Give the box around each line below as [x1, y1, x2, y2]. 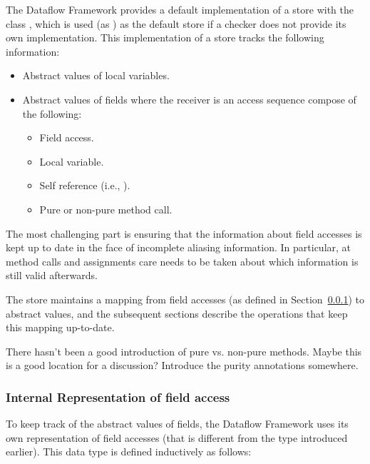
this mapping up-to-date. [6, 320, 115, 335]
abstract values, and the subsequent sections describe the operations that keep [6, 306, 348, 321]
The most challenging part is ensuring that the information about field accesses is [6, 226, 362, 241]
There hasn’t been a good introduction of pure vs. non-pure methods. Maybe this [6, 343, 362, 358]
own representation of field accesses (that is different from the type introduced [6, 430, 348, 445]
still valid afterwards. [6, 268, 98, 283]
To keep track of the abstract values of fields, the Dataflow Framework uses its [6, 416, 349, 431]
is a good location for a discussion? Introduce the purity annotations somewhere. [6, 358, 359, 373]
